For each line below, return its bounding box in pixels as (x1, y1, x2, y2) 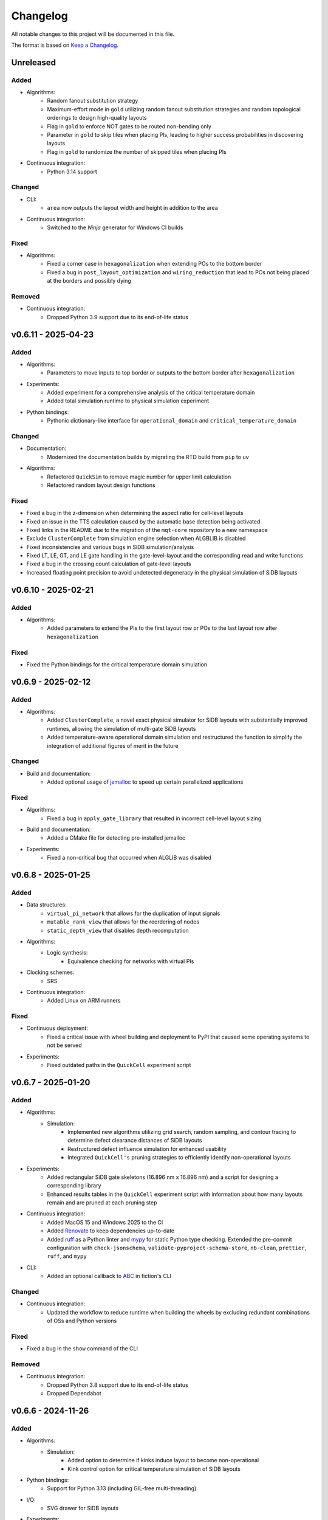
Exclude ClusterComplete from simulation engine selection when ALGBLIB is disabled (26, 535, 246, 542)
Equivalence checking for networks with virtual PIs (67, 958, 194, 965)
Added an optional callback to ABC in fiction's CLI (47, 1273, 172, 1280)
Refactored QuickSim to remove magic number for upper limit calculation (47, 473, 231, 480)
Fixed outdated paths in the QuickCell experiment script (47, 1062, 191, 1069)
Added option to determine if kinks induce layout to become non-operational (67, 1457, 259, 1464)
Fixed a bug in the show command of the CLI (26, 1345, 138, 1352)
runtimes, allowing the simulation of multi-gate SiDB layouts (47, 725, 196, 732)
